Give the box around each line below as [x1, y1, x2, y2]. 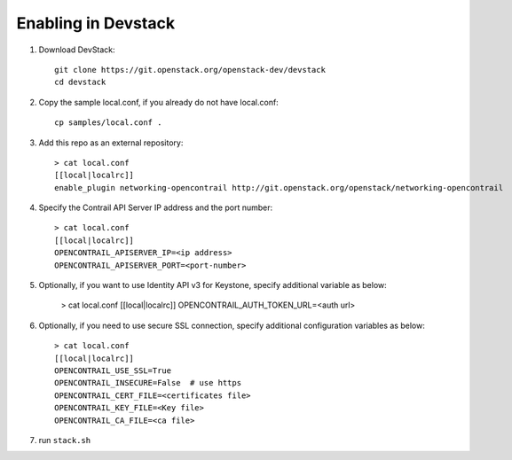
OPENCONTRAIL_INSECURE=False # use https [54, 378, 242, 388]
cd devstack [54, 77, 106, 88]
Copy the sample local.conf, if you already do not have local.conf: [38, 97, 279, 107]
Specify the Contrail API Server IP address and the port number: [38, 202, 273, 213]
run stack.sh [38, 434, 91, 445]
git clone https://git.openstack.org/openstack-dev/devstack [54, 65, 326, 74]
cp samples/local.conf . [54, 118, 162, 128]
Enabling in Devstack [16, 13, 176, 33]
